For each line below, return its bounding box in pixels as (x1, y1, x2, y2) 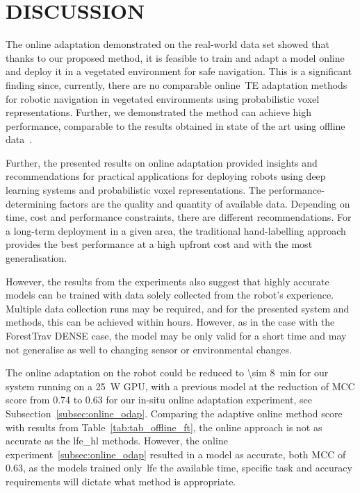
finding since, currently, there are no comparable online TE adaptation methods (6, 77, 347, 92)
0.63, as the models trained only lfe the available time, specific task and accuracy (6, 460, 352, 475)
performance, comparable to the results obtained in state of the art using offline (6, 118, 345, 133)
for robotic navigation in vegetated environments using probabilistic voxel (6, 91, 320, 106)
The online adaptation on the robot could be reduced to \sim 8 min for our (6, 365, 329, 380)
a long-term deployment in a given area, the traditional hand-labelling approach (6, 223, 346, 237)
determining (6, 196, 57, 210)
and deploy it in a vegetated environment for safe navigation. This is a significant (6, 64, 352, 78)
